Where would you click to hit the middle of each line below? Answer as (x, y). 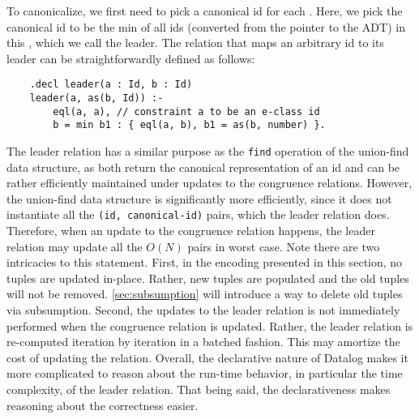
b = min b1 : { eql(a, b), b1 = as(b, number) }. (189, 125)
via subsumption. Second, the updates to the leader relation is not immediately (203, 310)
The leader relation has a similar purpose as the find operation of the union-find (208, 151)
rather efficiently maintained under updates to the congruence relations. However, (209, 183)
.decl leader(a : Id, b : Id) (111, 85)
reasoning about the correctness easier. (103, 405)
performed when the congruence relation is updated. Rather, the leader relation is (210, 325)
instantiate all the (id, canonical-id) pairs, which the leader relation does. (198, 214)
